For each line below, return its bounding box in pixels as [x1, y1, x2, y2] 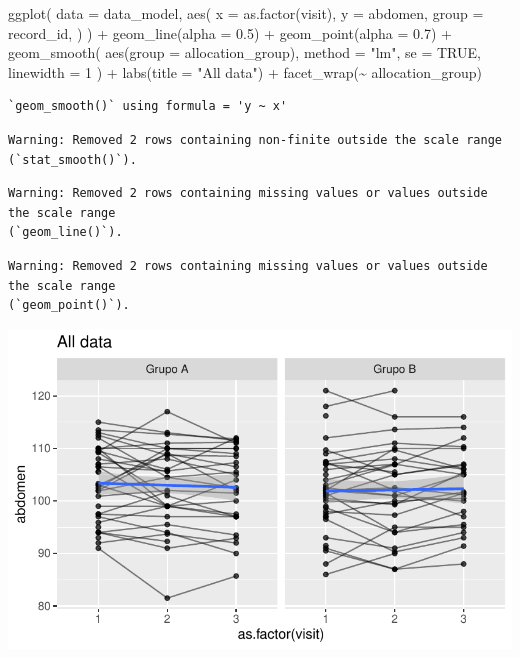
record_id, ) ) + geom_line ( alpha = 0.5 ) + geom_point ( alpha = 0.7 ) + [8, 22, 453, 43]
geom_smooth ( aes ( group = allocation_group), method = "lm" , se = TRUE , [8, 42, 481, 63]
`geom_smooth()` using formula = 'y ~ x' [8, 99, 288, 114]
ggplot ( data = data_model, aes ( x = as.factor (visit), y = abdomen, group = [8, 3, 484, 23]
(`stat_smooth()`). [8, 152, 137, 167]
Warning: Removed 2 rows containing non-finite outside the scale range [8, 132, 502, 147]
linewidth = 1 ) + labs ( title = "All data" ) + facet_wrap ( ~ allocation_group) [8, 61, 482, 82]
